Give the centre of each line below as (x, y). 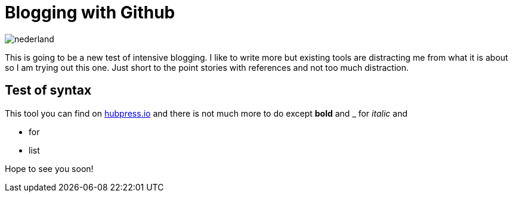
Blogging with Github (90, 12)
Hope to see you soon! (49, 168)
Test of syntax (48, 90)
